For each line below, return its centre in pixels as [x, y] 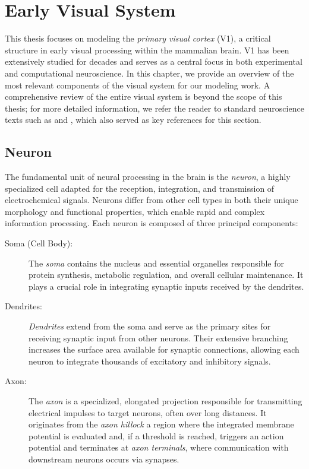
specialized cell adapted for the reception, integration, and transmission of [140, 188]
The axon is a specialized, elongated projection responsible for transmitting [165, 400]
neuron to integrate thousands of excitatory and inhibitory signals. [150, 361]
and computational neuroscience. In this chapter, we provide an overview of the [149, 73]
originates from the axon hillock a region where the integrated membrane [161, 424]
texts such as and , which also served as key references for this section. [133, 120]
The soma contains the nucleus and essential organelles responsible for [156, 263]
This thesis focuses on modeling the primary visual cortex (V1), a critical [138, 38]
